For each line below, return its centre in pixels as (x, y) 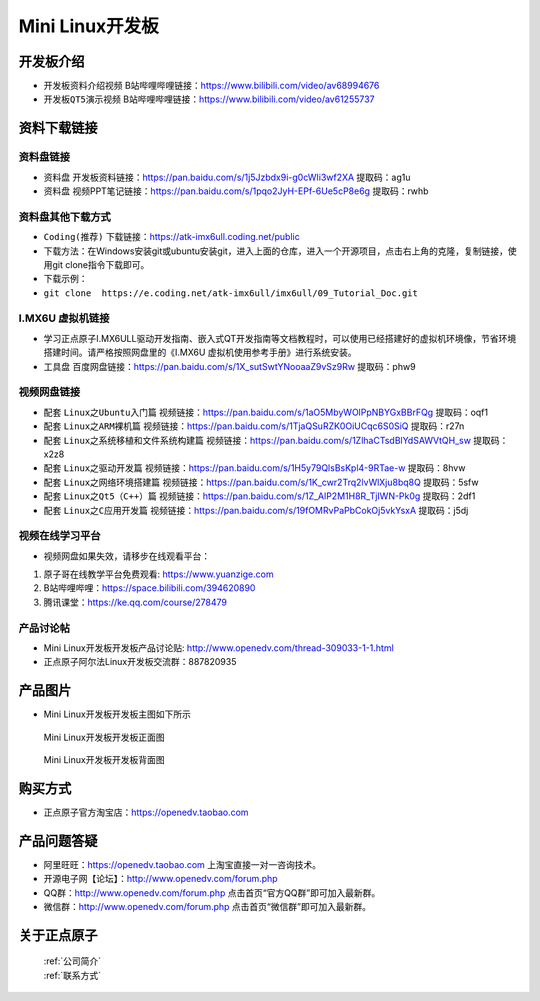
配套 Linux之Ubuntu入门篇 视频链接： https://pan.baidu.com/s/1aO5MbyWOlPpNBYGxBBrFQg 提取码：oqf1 (266, 412)
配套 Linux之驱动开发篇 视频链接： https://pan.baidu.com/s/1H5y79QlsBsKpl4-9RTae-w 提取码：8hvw (254, 468)
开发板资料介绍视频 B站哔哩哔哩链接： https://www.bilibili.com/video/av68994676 (211, 86)
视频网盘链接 (49, 392)
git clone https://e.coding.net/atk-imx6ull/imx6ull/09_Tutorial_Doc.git (231, 293)
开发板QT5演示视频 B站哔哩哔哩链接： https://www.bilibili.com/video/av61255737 (209, 99)
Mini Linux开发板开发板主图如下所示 (117, 714)
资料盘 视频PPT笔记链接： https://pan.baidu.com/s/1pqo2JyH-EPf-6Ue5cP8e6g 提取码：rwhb (236, 191)
